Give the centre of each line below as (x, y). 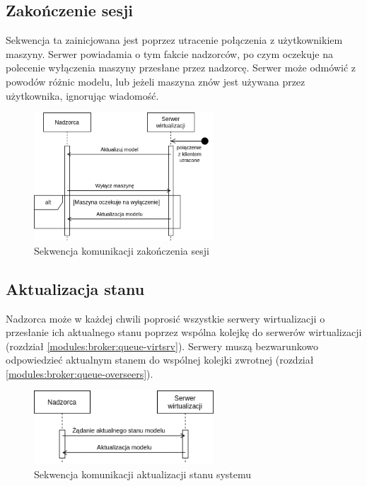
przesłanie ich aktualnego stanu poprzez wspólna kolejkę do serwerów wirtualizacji (184, 332)
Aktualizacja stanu (75, 288)
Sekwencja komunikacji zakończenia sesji (122, 250)
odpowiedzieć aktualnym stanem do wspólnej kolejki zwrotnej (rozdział (160, 360)
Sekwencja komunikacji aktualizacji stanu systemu (143, 474)
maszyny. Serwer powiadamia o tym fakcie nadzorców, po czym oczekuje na (169, 53)
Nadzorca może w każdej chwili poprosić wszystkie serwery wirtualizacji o (165, 318)
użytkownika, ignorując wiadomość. (82, 95)
